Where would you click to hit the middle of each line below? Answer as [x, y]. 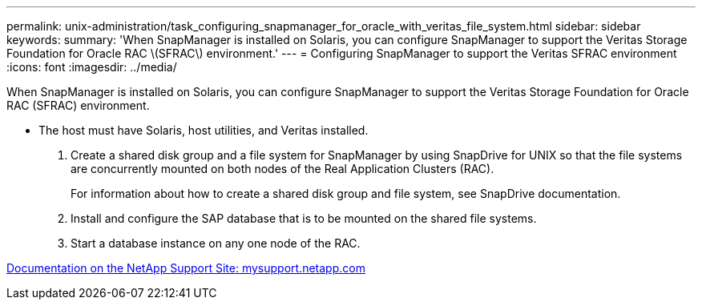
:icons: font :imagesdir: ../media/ [92, 67]
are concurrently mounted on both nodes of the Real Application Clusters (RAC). [282, 169]
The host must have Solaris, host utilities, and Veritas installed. [204, 130]
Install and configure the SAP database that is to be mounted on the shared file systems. [304, 218]
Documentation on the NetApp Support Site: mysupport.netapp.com [186, 268]
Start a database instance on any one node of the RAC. [216, 243]
